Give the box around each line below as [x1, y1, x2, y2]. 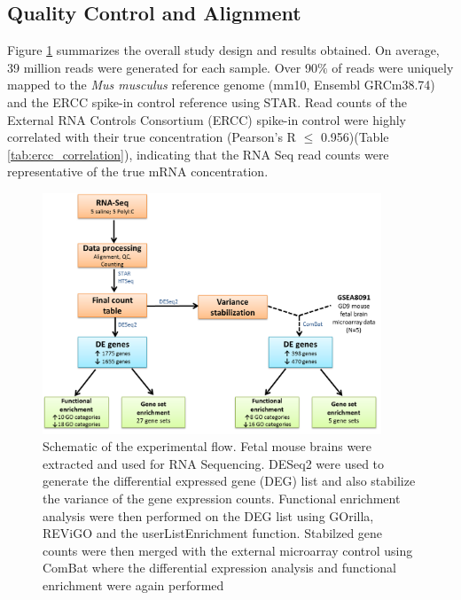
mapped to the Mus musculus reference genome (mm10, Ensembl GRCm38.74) [7, 75, 435, 94]
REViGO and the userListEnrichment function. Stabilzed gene [43, 524, 383, 542]
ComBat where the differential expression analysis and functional [43, 558, 396, 577]
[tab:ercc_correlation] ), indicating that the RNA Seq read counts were [7, 144, 389, 163]
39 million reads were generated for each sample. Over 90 [7, 58, 317, 76]
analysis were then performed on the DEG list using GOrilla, [43, 506, 374, 525]
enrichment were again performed [43, 575, 224, 594]
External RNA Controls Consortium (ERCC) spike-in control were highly [7, 110, 406, 129]
